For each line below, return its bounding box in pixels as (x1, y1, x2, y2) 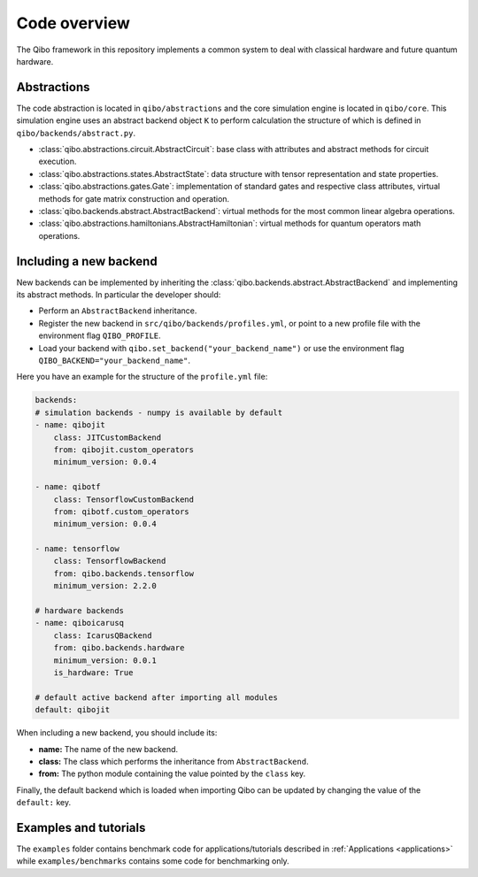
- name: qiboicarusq (35, 618, 124, 628)
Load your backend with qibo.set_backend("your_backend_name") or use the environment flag (38, 342, 405, 353)
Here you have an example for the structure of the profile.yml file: (16, 372, 268, 382)
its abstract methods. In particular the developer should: (16, 289, 221, 300)
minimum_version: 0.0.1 (53, 655, 157, 665)
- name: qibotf (35, 482, 101, 492)
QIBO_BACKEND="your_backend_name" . (38, 355, 190, 365)
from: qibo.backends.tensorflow (53, 568, 195, 579)
